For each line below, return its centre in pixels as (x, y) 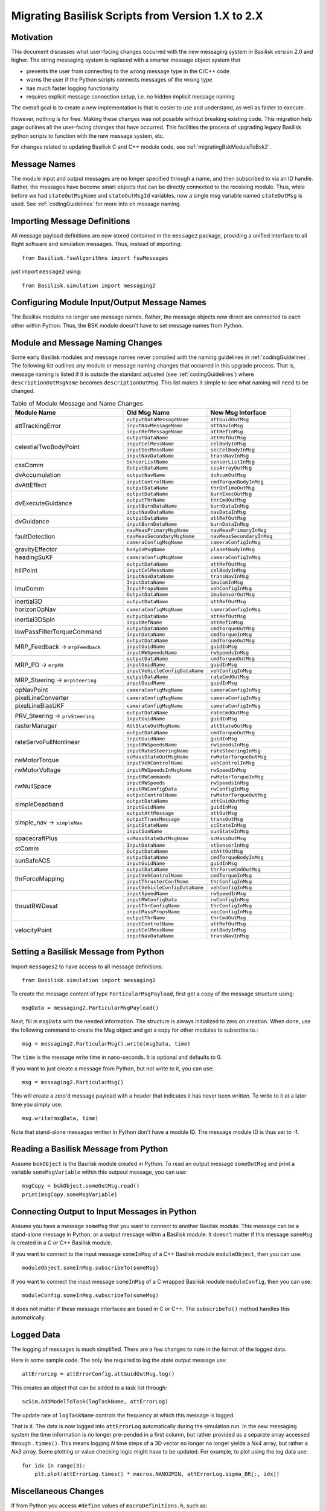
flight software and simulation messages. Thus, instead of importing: (97, 244)
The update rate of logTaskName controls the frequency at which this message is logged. (123, 1415)
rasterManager (36, 726)
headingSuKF (34, 557)
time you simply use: (37, 1104)
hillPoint (26, 570)
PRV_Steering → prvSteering (55, 716)
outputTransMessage (153, 819)
